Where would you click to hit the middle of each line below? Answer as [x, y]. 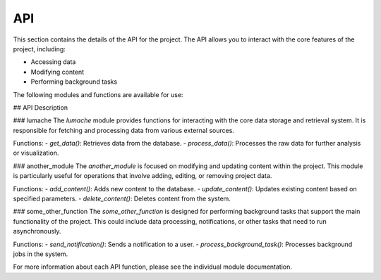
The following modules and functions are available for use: [98, 94]
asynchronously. [37, 231]
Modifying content [58, 72]
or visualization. [36, 153]
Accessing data [53, 62]
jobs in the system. [41, 254]
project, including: [40, 49]
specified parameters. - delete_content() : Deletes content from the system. [122, 199]
